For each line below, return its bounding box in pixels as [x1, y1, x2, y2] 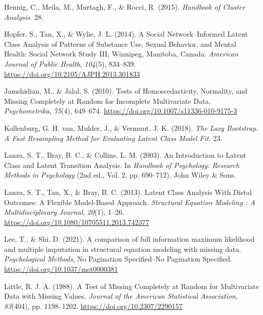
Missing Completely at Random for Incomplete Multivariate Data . [4, 95, 211, 106]
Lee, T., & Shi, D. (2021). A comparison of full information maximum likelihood [4, 234, 255, 244]
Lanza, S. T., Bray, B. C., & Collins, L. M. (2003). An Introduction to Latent [4, 150, 247, 160]
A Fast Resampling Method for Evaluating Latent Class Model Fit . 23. [4, 132, 222, 143]
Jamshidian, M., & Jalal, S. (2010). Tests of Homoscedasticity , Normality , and [4, 85, 248, 96]
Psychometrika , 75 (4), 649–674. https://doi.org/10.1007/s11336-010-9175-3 [4, 105, 237, 116]
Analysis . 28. [4, 11, 44, 22]
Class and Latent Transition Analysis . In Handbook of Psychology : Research [4, 159, 240, 170]
